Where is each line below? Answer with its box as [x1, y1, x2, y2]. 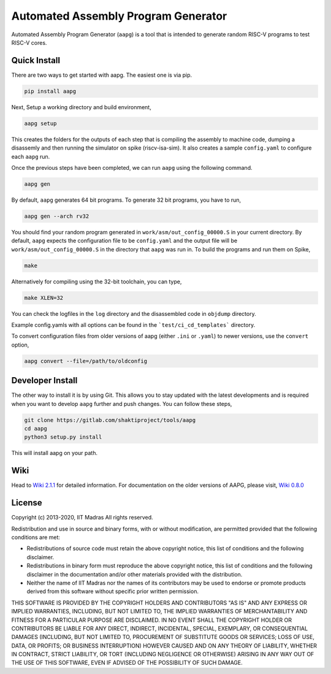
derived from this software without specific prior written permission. [26, 588, 199, 595]
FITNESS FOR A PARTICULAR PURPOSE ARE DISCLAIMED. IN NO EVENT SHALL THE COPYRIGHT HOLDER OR [11, 616, 292, 624]
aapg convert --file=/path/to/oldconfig [24, 358, 147, 364]
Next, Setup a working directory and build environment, [11, 103, 151, 110]
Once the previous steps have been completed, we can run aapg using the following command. [11, 164, 253, 171]
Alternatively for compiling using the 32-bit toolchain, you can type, [11, 278, 182, 285]
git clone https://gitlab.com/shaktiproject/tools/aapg [24, 416, 196, 423]
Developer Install [11, 375, 78, 386]
